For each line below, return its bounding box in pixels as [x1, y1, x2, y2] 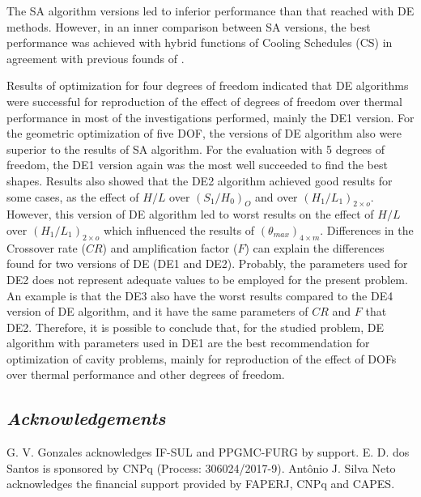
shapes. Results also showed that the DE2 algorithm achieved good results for [6, 172, 393, 189]
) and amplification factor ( [102, 239, 238, 256]
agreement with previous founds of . [6, 49, 185, 66]
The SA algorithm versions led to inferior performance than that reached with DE [6, 2, 415, 19]
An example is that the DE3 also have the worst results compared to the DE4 [6, 287, 393, 304]
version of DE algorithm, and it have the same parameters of [6, 303, 308, 320]
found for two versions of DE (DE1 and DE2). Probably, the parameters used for [6, 255, 408, 272]
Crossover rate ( [6, 239, 86, 256]
